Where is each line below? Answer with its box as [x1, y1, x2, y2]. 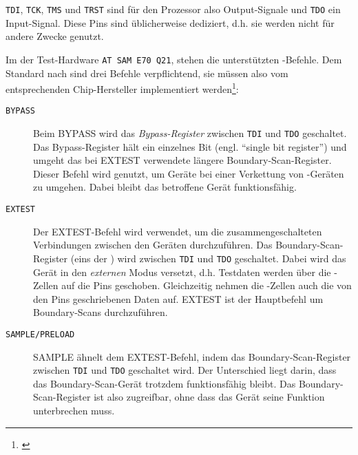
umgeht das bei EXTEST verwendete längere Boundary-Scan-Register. [33, 153, 332, 167]
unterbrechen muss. [33, 403, 115, 417]
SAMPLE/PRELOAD [6, 329, 75, 339]
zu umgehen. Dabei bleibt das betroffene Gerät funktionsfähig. [33, 180, 297, 194]
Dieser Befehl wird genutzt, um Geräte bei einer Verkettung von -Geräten [33, 166, 344, 180]
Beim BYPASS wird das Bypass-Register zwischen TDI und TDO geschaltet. [33, 126, 347, 140]
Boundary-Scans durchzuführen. [33, 305, 168, 319]
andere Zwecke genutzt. [6, 29, 104, 43]
